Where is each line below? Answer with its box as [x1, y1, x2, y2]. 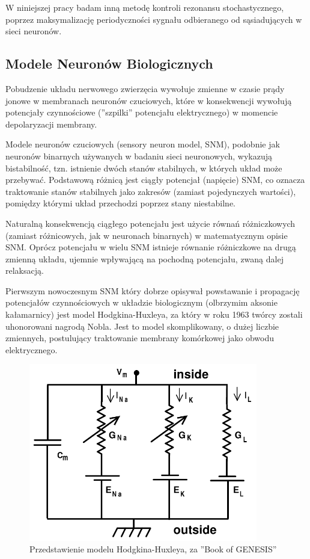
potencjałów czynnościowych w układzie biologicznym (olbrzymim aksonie [5, 296, 278, 309]
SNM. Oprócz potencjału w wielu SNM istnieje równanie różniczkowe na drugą [5, 241, 296, 253]
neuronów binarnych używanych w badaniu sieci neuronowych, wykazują [5, 149, 272, 162]
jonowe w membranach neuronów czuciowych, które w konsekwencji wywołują [5, 94, 292, 107]
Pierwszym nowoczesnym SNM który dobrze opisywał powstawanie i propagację [5, 284, 300, 297]
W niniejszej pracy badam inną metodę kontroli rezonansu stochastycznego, [5, 1, 284, 13]
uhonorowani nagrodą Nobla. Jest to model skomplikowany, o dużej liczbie [5, 320, 279, 332]
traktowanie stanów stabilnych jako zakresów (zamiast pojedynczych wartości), [5, 185, 296, 197]
